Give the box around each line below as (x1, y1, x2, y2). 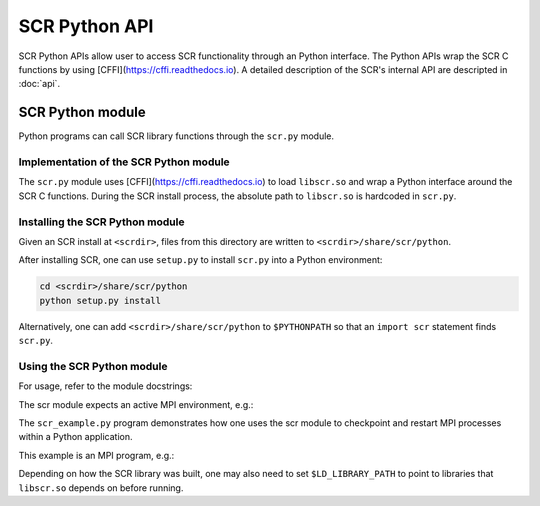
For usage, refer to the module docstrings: (18, 380, 193, 392)
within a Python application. (18, 431, 134, 443)
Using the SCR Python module (18, 359, 168, 373)
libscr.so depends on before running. (18, 481, 184, 494)
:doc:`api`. (18, 78, 60, 90)
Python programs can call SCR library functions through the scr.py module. (18, 130, 335, 142)
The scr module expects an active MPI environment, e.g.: (18, 398, 254, 410)
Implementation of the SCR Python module (18, 155, 230, 169)
